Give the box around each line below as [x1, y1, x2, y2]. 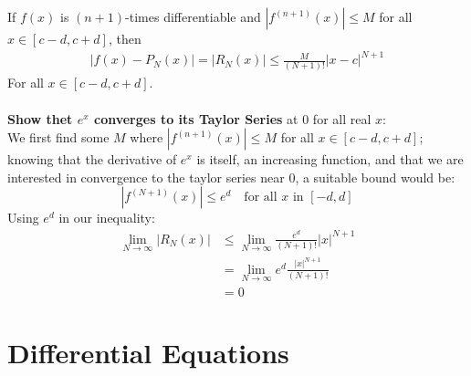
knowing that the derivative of [7, 150, 177, 169]
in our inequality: [58, 208, 155, 227]
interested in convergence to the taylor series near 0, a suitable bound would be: [7, 167, 455, 186]
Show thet [7, 109, 73, 128]
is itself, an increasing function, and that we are [196, 150, 464, 169]
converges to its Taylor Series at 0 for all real [93, 109, 372, 128]
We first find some [7, 128, 110, 147]
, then [108, 29, 141, 47]
